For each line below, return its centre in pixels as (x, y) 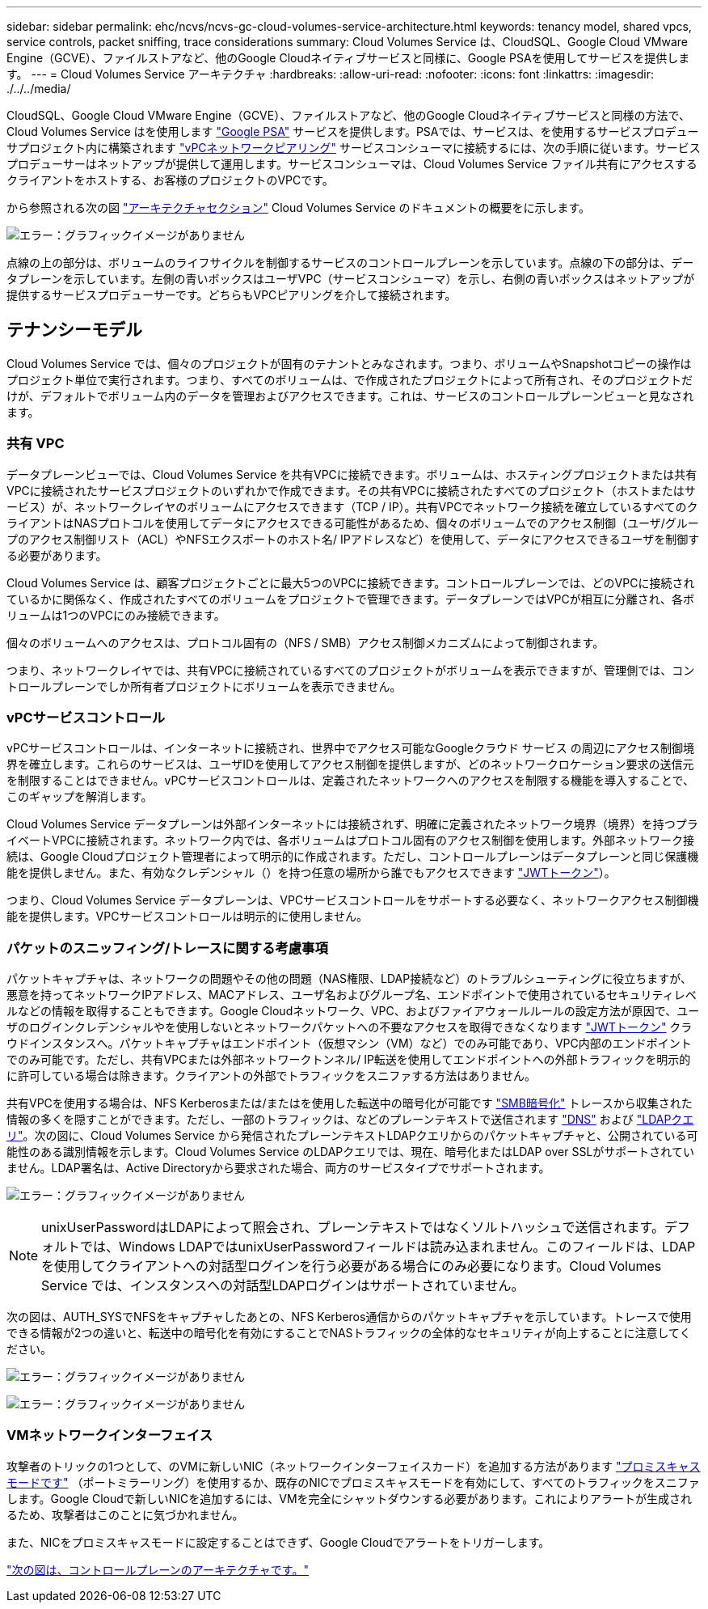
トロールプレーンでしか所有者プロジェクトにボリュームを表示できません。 (204, 686)
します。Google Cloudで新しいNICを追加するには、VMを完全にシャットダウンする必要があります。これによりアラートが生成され (349, 1498)
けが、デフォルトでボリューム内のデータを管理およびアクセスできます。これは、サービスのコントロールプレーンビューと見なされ (350, 396)
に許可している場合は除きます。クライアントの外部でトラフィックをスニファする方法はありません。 (271, 1076)
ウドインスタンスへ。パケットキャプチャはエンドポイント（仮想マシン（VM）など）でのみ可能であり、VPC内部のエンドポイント (349, 1044)
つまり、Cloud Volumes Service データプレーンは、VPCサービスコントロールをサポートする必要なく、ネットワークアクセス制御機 (353, 900)
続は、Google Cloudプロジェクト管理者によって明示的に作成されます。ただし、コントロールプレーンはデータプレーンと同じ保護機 (353, 857)
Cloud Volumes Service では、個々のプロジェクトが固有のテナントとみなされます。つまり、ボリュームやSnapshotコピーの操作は (349, 363)
